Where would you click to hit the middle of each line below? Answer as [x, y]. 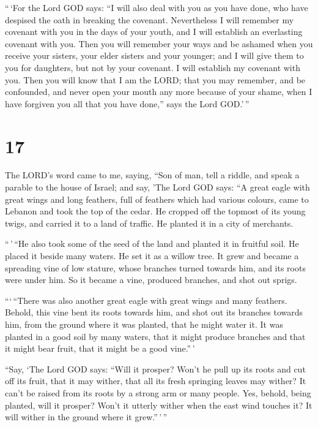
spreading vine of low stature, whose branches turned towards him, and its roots [155, 267]
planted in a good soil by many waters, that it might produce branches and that [155, 336]
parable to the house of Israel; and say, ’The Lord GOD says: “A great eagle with [157, 187]
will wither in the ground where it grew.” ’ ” [86, 417]
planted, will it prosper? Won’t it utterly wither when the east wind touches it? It [159, 405]
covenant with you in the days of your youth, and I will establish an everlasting [154, 32]
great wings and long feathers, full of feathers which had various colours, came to [157, 199]
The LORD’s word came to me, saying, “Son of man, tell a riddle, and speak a [152, 175]
